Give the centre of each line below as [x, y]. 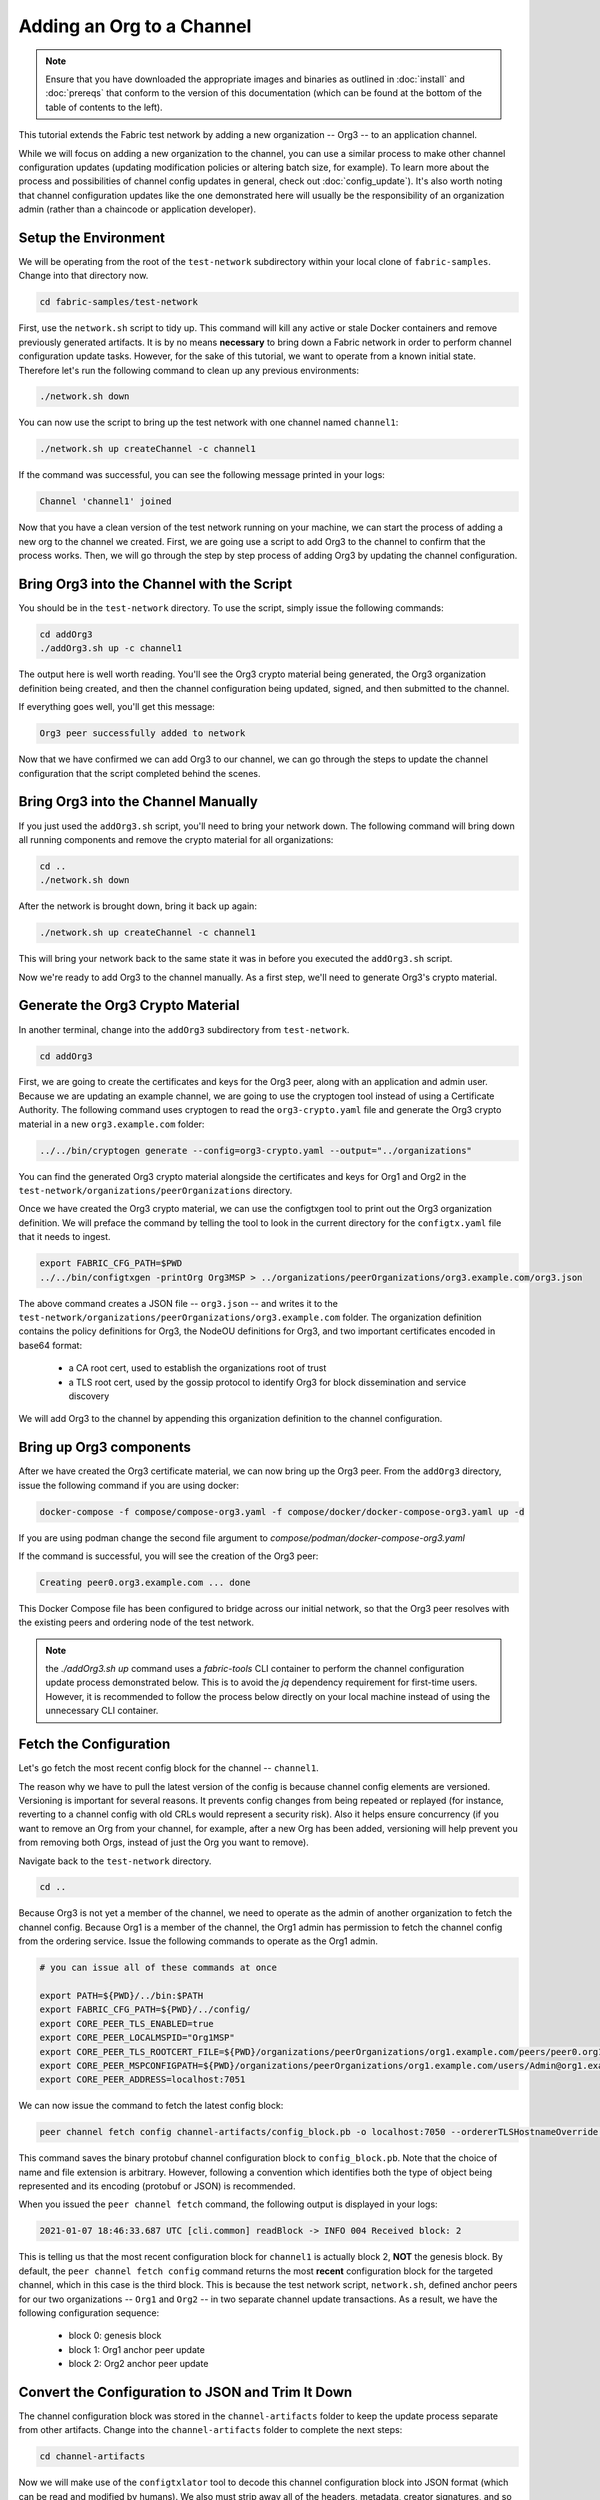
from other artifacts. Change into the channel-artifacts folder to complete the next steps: [210, 2430]
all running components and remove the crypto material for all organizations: [176, 839]
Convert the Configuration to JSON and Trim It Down [185, 2392]
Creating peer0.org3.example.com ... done [145, 1582]
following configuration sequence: [89, 2313]
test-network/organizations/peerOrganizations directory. [155, 1191]
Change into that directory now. [83, 276]
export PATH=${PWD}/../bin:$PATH [121, 1996]
